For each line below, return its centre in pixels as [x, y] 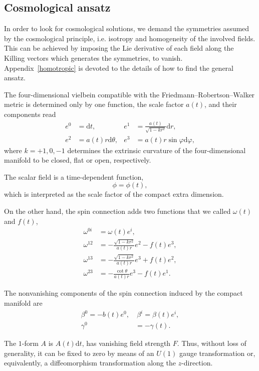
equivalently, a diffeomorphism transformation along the [90, 363]
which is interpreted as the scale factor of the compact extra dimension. [114, 194]
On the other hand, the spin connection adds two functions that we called [117, 211]
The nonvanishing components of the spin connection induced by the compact [123, 293]
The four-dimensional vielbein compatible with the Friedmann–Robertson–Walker [129, 94]
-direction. [197, 363]
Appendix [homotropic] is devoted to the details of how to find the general [119, 68]
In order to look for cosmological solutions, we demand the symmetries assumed [127, 28]
